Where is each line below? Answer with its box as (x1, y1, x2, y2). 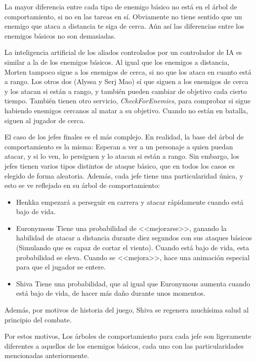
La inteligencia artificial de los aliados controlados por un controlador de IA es (4, 47, 242, 57)
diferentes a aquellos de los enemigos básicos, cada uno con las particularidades (4, 340, 244, 351)
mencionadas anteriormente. (4, 350, 89, 361)
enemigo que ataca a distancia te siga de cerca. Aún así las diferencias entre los (4, 21, 244, 31)
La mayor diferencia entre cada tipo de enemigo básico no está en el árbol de (4, 1, 237, 11)
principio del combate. (4, 314, 72, 324)
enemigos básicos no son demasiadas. (4, 30, 116, 41)
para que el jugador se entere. (16, 262, 106, 272)
